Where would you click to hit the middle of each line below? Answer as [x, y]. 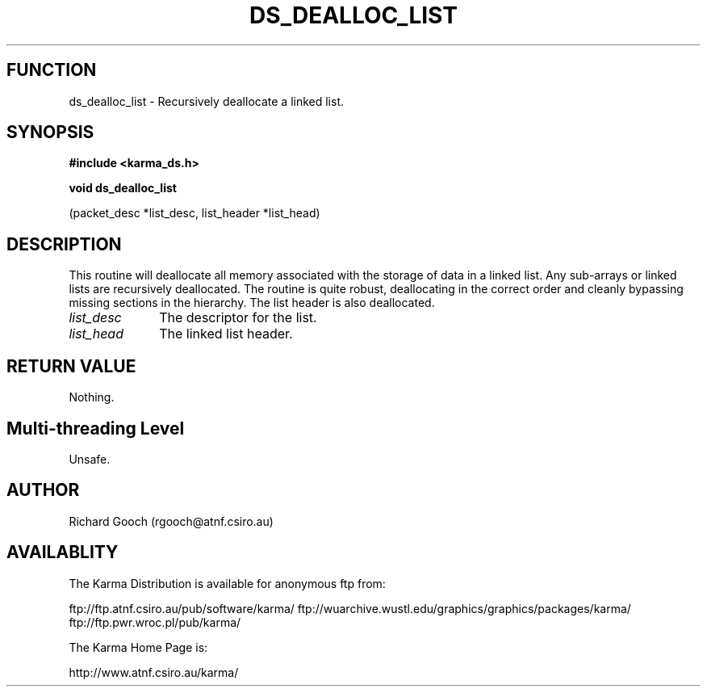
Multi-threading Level [96, 428]
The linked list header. [226, 334]
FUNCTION [52, 70]
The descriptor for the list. [238, 318]
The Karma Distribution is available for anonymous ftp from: [227, 583]
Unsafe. [90, 459]
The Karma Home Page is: [138, 647]
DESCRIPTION [64, 244]
